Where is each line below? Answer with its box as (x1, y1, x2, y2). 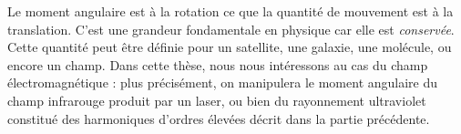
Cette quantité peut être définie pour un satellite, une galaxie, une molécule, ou (7, 37, 452, 57)
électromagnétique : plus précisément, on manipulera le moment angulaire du (7, 73, 438, 92)
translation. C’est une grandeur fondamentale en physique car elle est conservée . (7, 19, 455, 38)
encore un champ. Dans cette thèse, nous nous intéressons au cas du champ (7, 55, 428, 74)
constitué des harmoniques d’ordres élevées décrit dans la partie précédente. (7, 108, 430, 128)
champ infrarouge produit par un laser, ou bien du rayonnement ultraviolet (7, 90, 426, 109)
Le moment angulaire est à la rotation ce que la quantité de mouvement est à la (7, 2, 454, 20)
